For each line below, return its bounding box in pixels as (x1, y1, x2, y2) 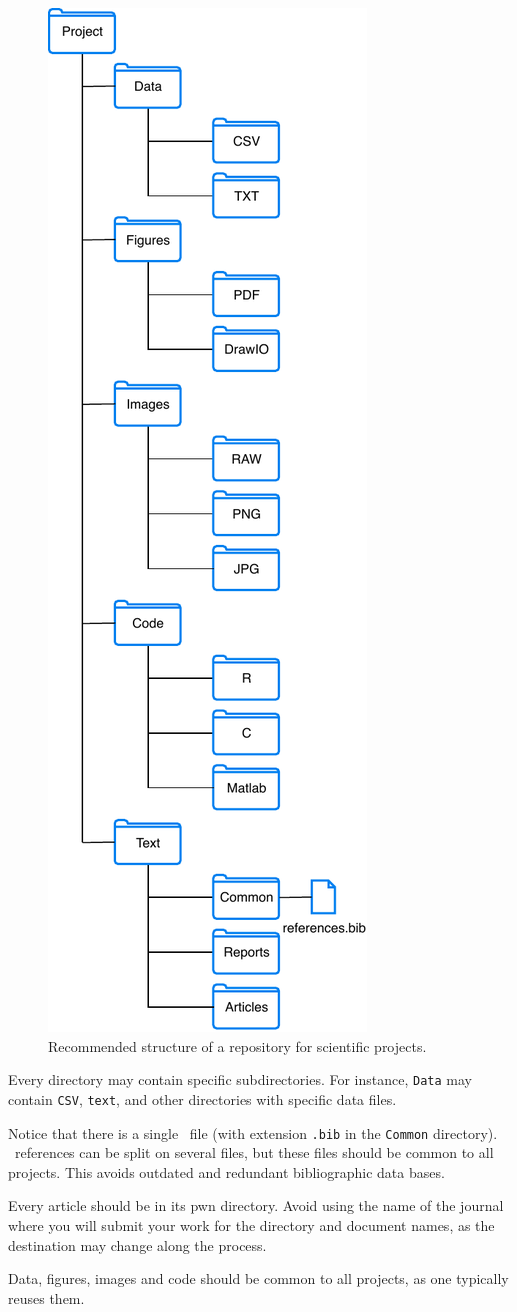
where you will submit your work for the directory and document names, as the (8, 1214, 495, 1235)
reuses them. (8, 1287, 85, 1308)
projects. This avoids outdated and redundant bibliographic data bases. (8, 1161, 445, 1182)
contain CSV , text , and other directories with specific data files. (8, 1088, 397, 1109)
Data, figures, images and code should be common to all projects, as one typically (8, 1268, 509, 1289)
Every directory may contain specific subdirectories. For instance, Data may (8, 1069, 472, 1090)
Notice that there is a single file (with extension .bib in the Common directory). (8, 1122, 498, 1143)
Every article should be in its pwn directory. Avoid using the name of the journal (8, 1195, 504, 1216)
